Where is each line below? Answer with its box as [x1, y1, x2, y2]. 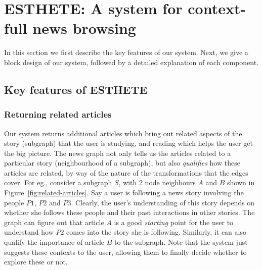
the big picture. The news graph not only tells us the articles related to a [4, 147, 231, 158]
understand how [4, 227, 54, 237]
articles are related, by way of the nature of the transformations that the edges [4, 167, 248, 178]
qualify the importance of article [4, 237, 105, 247]
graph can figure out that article [4, 217, 104, 227]
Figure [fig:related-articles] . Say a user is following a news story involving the [4, 187, 244, 198]
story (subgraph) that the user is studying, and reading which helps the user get [4, 138, 253, 148]
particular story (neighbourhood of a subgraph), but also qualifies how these [4, 157, 240, 168]
